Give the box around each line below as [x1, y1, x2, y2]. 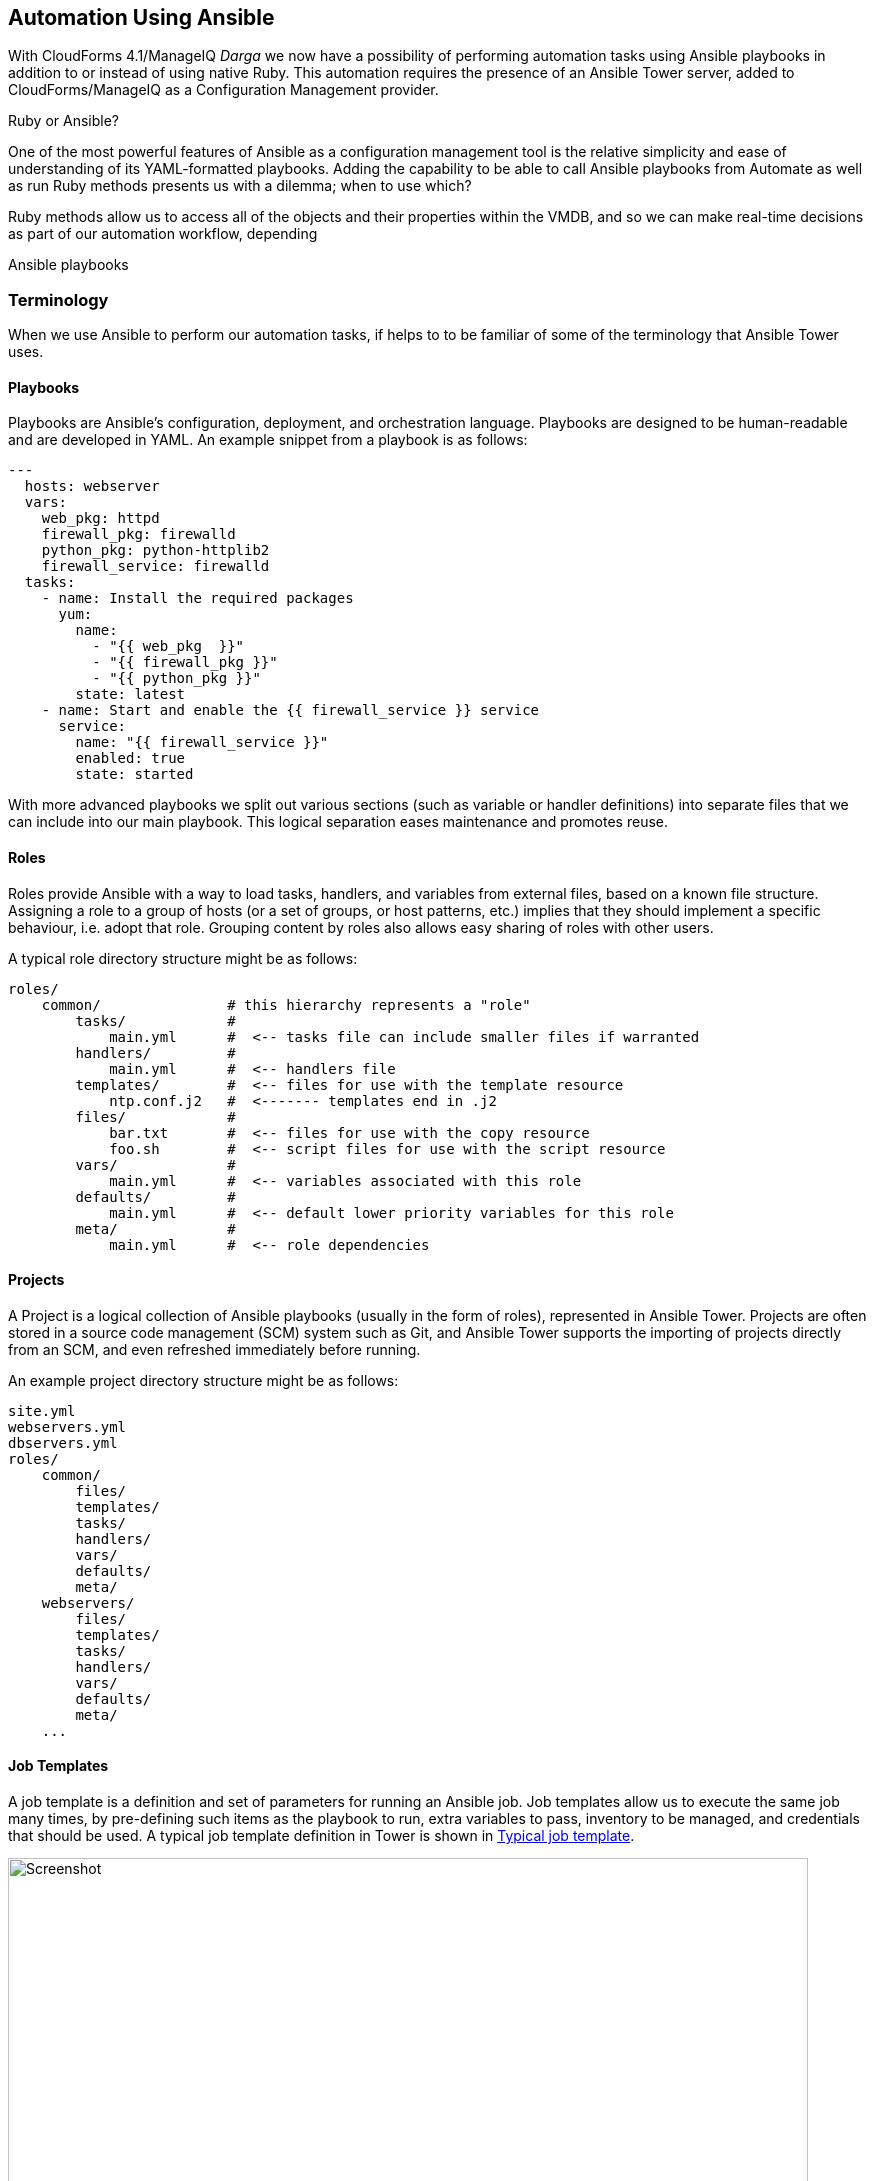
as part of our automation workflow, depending [8, 225, 318, 243]
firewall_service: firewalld [41, 558, 270, 575]
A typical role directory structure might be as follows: [8, 949, 358, 967]
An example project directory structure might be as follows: [8, 1371, 399, 1389]
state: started [75, 766, 194, 783]
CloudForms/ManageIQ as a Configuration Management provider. [8, 81, 439, 99]
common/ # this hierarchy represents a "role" [41, 996, 531, 1013]
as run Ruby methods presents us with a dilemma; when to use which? [8, 177, 472, 195]
